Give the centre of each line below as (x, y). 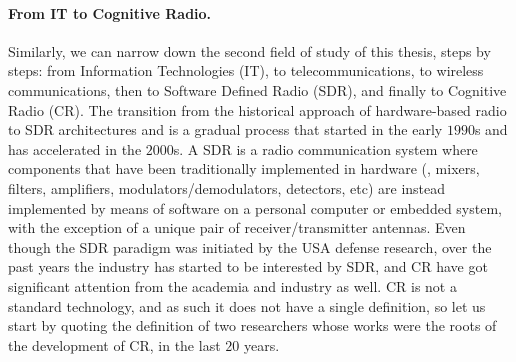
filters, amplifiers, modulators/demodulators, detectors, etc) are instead (227, 187)
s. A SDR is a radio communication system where (325, 148)
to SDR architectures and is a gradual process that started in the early (225, 129)
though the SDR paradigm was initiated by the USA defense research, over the (250, 246)
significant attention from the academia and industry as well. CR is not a (232, 285)
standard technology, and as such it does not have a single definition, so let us (247, 305)
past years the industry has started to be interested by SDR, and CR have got (248, 266)
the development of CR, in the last (114, 344)
